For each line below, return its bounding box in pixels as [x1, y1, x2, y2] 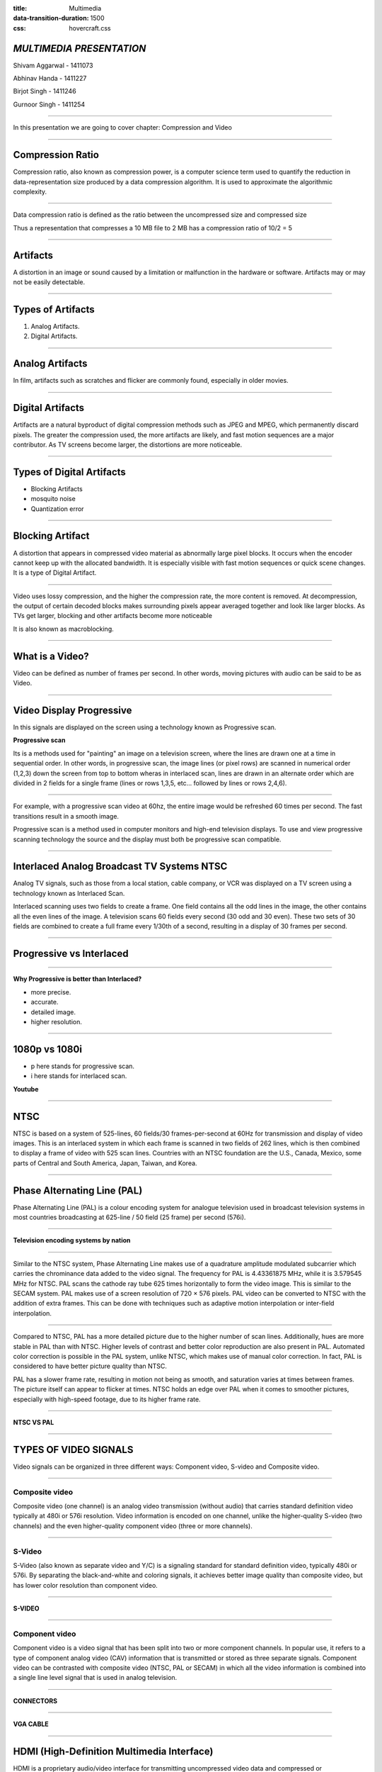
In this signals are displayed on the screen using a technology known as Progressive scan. [13, 723, 277, 731]
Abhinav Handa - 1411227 [13, 74, 87, 83]
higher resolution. [30, 1018, 83, 1026]
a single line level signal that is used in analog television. [13, 1673, 178, 1682]
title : [13, 4, 28, 12]
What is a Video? [13, 650, 90, 662]
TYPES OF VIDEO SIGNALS [13, 1443, 134, 1456]
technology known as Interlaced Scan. [13, 889, 125, 897]
